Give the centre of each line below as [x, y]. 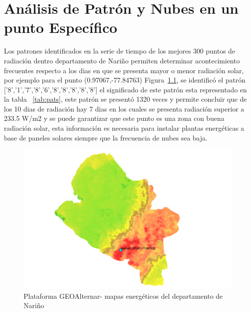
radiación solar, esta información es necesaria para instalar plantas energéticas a [124, 128]
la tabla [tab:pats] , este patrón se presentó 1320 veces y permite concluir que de [125, 99]
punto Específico [61, 27]
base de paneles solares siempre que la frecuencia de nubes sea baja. [106, 137]
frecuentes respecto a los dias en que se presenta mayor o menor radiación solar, [124, 70]
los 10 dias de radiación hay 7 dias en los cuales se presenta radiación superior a [124, 108]
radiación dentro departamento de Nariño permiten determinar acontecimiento [122, 60]
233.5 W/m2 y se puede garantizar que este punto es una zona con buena [114, 118]
